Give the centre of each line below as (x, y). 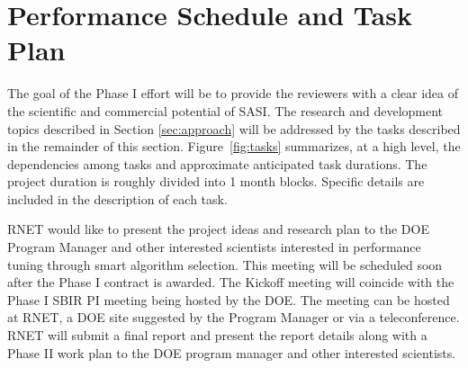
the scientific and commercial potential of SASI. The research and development (225, 110)
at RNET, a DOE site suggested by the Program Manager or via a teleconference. (234, 317)
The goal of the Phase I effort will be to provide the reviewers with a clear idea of (233, 93)
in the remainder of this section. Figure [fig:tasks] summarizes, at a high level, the (234, 146)
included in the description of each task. (117, 198)
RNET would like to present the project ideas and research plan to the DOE (218, 229)
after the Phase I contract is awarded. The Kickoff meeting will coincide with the (231, 282)
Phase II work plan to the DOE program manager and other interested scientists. (232, 352)
